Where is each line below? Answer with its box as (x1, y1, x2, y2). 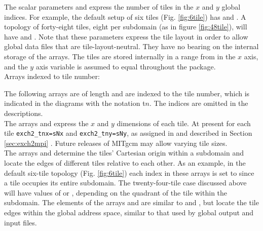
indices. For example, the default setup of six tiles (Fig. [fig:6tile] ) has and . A (4, 11, 246, 22)
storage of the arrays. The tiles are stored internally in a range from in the (4, 51, 236, 61)
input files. (4, 217, 37, 227)
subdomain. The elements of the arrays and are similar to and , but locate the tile (4, 197, 259, 208)
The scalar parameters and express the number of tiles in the (4, 2, 194, 12)
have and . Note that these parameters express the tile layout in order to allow (4, 31, 248, 42)
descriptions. (4, 107, 43, 118)
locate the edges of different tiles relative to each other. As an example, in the (4, 157, 246, 168)
